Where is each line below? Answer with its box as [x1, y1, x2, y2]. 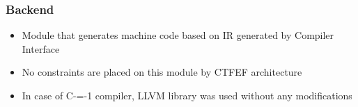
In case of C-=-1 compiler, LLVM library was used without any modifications [22, 88, 352, 102]
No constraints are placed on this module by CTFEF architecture [22, 65, 302, 79]
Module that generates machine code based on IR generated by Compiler [22, 28, 334, 42]
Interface [22, 41, 60, 56]
